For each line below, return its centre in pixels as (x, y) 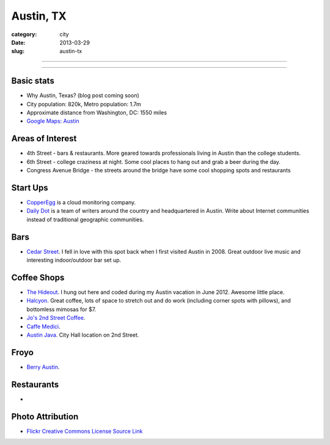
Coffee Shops (38, 277)
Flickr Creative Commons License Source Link (85, 431)
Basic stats (33, 81)
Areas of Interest (44, 138)
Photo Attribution (45, 417)
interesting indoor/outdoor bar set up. (74, 260)
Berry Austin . (43, 367)
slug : (18, 51)
